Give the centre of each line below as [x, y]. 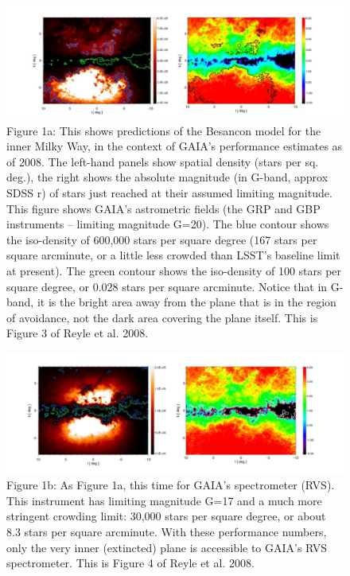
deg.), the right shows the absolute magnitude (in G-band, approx [167, 177]
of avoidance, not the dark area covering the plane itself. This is [162, 317]
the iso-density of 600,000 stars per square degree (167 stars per [162, 239]
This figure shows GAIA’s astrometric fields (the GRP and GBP [163, 208]
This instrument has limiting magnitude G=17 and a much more [164, 500]
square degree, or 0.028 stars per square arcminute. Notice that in [167, 286]
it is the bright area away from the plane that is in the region [187, 302]
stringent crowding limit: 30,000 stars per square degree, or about [166, 516]
